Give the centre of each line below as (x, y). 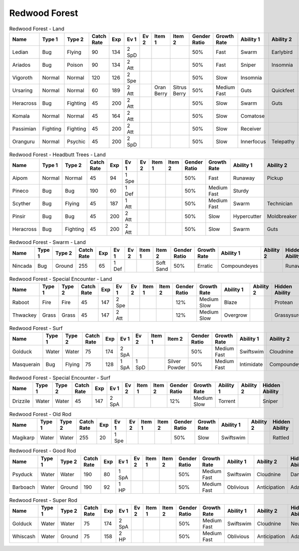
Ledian (20, 52)
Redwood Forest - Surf (36, 328)
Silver (174, 362)
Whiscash (24, 536)
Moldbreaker (282, 216)
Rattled (281, 438)
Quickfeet (283, 90)
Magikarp (23, 438)
